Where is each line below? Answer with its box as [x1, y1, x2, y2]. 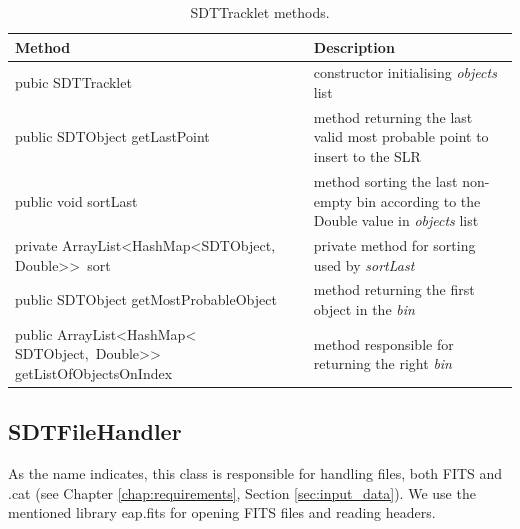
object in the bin [313, 298, 415, 319]
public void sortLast [15, 190, 138, 211]
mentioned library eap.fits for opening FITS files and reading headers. [8, 502, 436, 523]
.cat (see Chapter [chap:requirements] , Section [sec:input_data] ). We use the [8, 482, 476, 503]
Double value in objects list [313, 210, 479, 231]
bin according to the [356, 190, 481, 211]
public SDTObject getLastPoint [15, 126, 210, 147]
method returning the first [313, 279, 475, 300]
